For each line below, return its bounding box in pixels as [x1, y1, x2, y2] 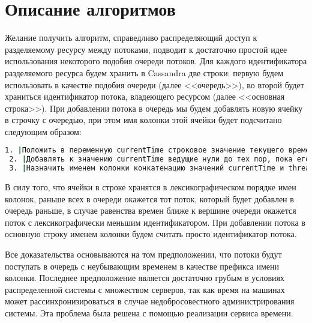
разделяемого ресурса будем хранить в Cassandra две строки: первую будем [5, 66, 284, 79]
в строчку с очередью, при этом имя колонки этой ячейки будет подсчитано [5, 113, 282, 126]
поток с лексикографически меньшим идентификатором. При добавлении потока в [5, 216, 305, 228]
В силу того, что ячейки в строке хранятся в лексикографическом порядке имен [5, 181, 296, 193]
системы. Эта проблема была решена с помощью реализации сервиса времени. [5, 307, 293, 319]
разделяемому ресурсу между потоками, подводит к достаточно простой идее [5, 43, 287, 55]
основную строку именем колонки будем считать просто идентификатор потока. [5, 228, 297, 240]
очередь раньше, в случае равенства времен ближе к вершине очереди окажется [5, 204, 296, 217]
